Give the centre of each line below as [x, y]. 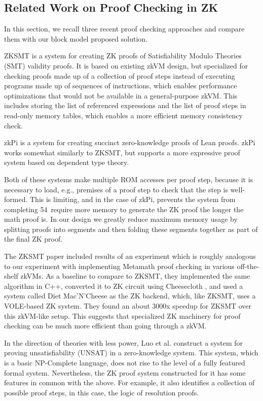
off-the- [248, 266]
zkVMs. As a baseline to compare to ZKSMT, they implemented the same [135, 276]
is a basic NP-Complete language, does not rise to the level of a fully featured [125, 363]
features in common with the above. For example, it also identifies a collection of [129, 382]
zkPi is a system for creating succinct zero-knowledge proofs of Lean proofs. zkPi [130, 142]
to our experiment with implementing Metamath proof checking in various [119, 266]
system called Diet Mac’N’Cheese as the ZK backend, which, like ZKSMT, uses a [130, 296]
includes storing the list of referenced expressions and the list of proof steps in [125, 105]
